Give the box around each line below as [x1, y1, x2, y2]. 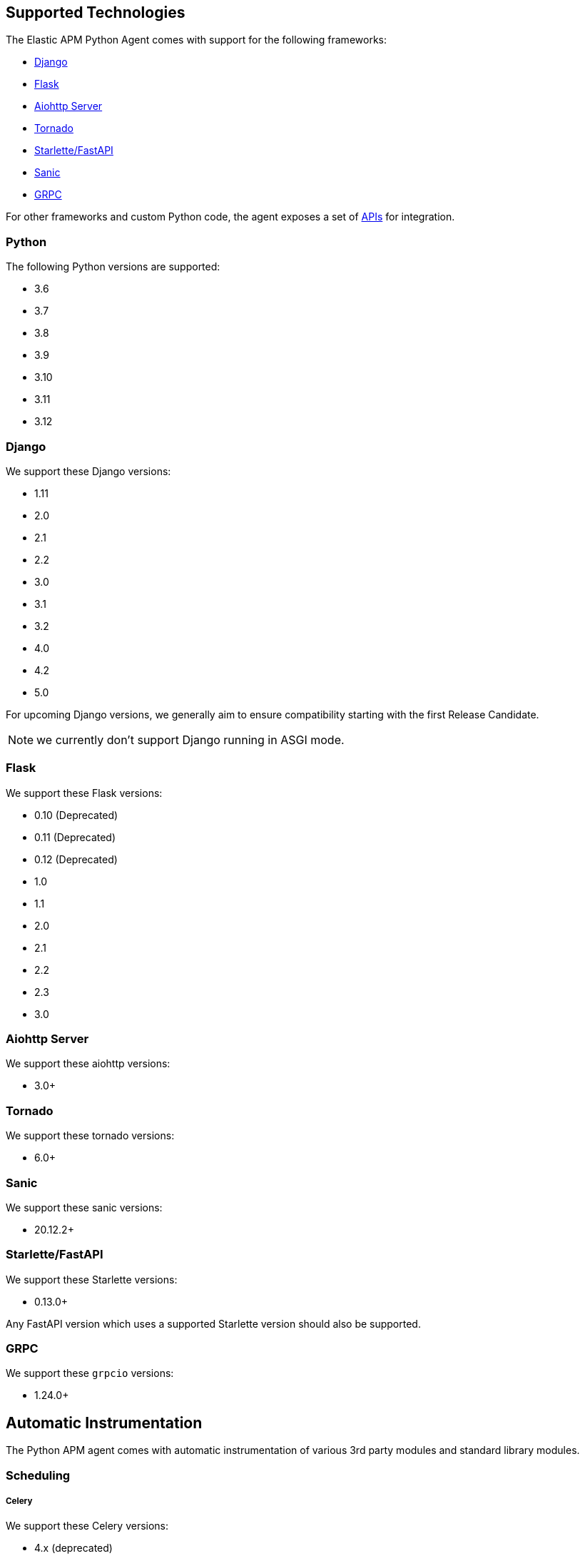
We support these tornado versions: [6, 1129, 175, 1142]
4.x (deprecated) [34, 1542, 113, 1555]
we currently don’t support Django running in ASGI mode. [36, 732, 345, 747]
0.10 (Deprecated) [34, 808, 118, 821]
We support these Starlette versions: [6, 1273, 178, 1286]
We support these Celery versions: [6, 1520, 169, 1532]
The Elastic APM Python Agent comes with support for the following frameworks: [6, 34, 387, 46]
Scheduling [6, 1468, 71, 1483]
